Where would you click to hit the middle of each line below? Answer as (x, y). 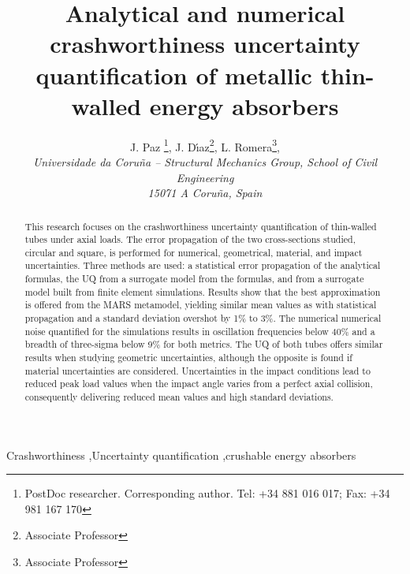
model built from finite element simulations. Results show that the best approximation (203, 291)
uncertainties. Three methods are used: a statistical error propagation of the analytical (203, 265)
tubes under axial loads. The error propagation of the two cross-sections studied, (190, 239)
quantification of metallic (174, 75)
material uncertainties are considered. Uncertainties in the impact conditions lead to (198, 370)
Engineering (205, 177)
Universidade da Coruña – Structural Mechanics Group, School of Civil (205, 161)
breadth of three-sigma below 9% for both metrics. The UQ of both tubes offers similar (204, 344)
